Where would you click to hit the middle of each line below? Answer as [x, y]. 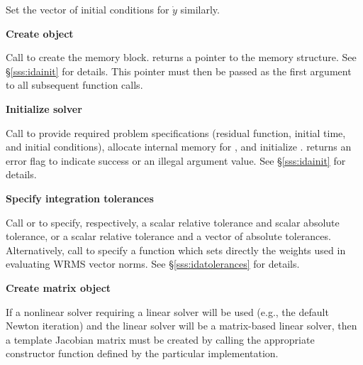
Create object [40, 33]
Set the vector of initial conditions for [88, 9]
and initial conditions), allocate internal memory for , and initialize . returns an [179, 147]
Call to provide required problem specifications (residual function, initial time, [176, 132]
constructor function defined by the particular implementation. [142, 353]
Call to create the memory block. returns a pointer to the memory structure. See [181, 57]
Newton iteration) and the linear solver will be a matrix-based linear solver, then [181, 326]
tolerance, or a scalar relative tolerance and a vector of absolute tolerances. [168, 236]
